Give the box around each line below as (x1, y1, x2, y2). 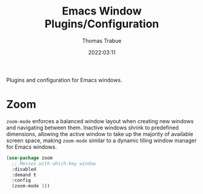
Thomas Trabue (82, 37, 122, 44)
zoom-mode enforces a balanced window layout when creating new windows (6, 117, 194, 124)
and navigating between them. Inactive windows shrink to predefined (6, 124, 179, 131)
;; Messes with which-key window (12, 160, 96, 167)
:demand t (12, 172, 36, 178)
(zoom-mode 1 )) (12, 183, 50, 189)
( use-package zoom (6, 155, 53, 161)
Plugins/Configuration (44, 17, 159, 31)
